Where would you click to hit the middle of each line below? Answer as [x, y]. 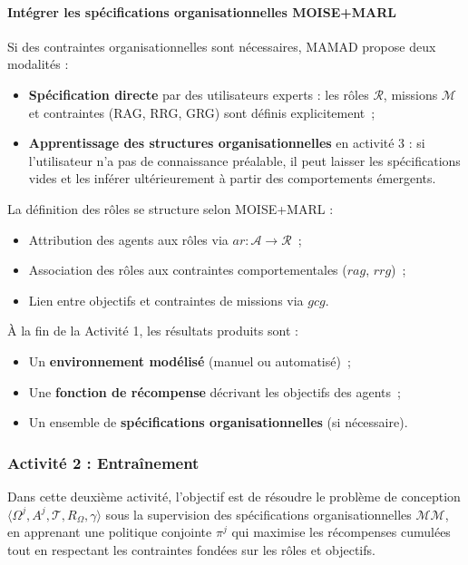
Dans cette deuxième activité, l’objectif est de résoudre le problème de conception [234, 496]
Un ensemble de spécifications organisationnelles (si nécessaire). [218, 422]
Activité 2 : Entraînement [103, 462]
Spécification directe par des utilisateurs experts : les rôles [199, 94]
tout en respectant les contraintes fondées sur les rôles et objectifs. [191, 549]
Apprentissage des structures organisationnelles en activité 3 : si [227, 143]
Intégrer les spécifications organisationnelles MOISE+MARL [202, 11]
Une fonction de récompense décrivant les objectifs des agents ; [214, 391]
